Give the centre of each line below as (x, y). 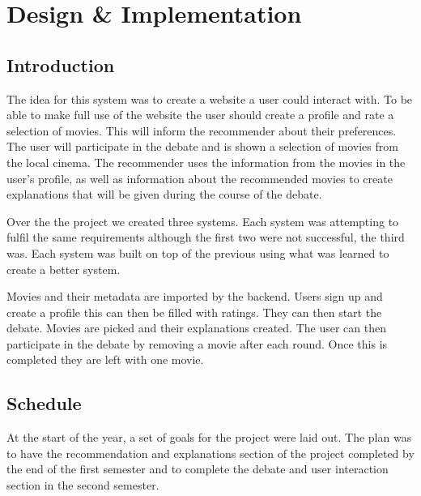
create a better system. (64, 269)
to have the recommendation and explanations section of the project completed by (210, 453)
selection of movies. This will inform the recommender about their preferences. (202, 130)
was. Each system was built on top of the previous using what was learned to (198, 252)
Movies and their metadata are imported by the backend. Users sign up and (195, 296)
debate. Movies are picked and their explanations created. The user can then (196, 328)
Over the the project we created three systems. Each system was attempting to (203, 221)
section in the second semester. (83, 485)
